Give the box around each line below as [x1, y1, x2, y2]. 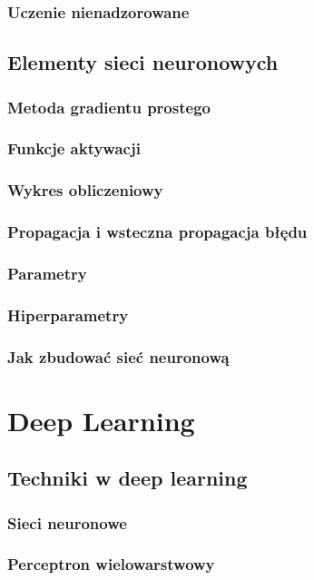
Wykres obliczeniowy [7, 179, 163, 202]
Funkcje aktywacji [7, 137, 141, 160]
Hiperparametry [7, 303, 129, 326]
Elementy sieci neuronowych [7, 48, 279, 76]
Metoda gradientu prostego [7, 95, 211, 118]
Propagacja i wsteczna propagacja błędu [7, 221, 308, 243]
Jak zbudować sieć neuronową [7, 345, 230, 368]
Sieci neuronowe [7, 511, 127, 534]
